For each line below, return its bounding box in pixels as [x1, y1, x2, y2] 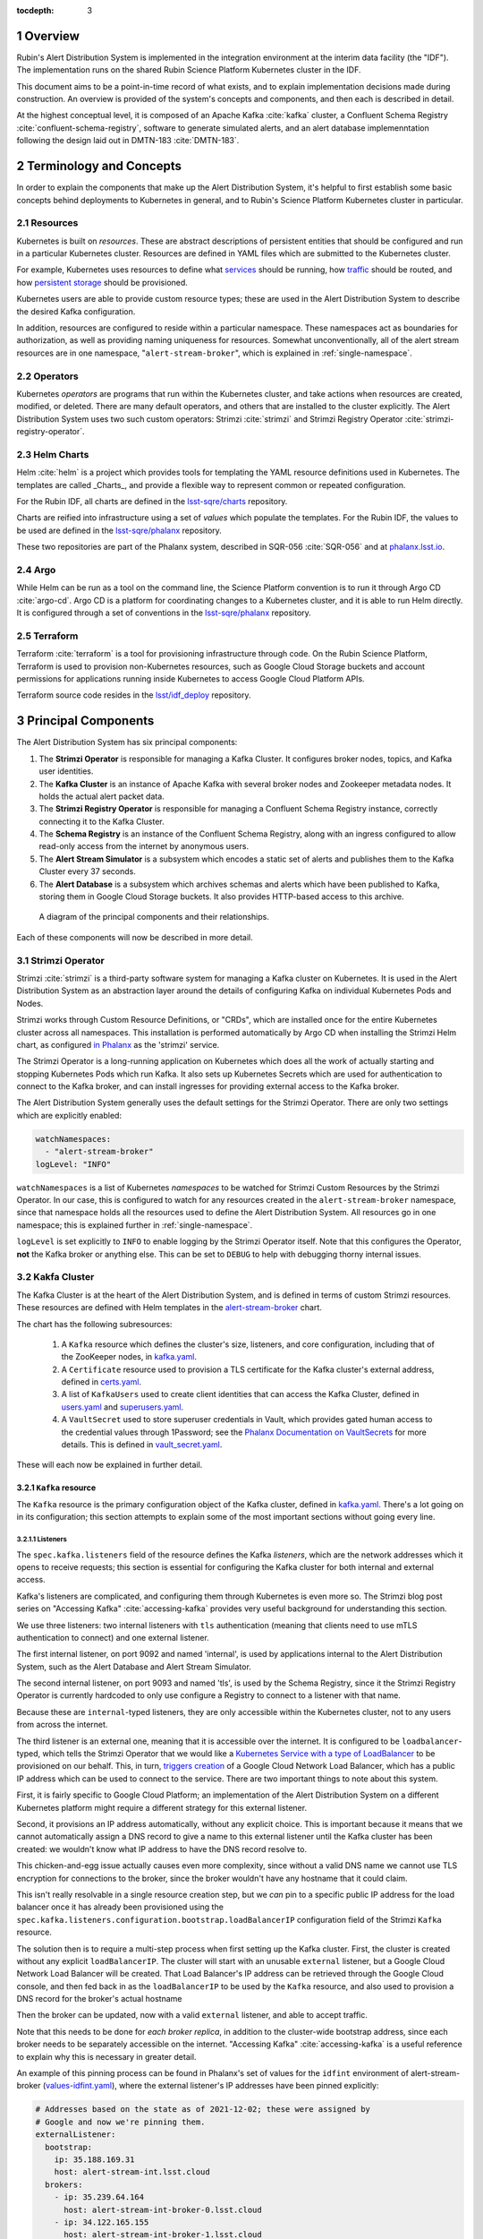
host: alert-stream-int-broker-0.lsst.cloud [64, 2204, 263, 2215]
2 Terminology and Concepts [16, 159, 182, 174]
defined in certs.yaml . [61, 1377, 142, 1387]
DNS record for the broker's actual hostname [16, 1994, 182, 2004]
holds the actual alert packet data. [38, 791, 165, 802]
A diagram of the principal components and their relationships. [38, 912, 270, 922]
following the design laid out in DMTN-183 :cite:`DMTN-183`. [16, 135, 240, 146]
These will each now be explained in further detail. [16, 1460, 203, 1471]
